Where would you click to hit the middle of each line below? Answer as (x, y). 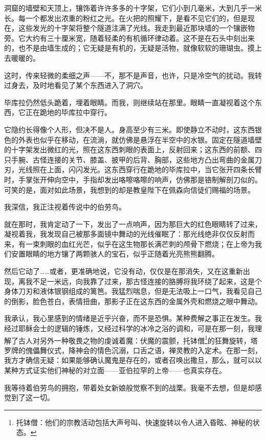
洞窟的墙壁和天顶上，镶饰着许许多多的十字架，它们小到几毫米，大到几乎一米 (133, 8)
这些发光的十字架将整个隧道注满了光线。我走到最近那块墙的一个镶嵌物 (136, 28)
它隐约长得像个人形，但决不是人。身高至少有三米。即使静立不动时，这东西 (129, 129)
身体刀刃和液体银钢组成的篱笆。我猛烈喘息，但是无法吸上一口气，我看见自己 (133, 291)
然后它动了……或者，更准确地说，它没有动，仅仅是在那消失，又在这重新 (124, 271)
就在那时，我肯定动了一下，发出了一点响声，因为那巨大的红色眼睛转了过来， (133, 224)
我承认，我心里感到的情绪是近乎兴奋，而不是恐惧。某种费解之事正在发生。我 (133, 318)
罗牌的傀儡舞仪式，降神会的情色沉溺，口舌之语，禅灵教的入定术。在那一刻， (133, 350)
